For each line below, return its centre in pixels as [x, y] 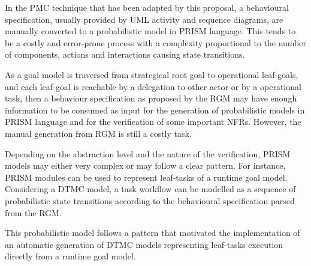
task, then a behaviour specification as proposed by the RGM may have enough [151, 98]
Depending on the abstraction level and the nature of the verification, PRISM [148, 153]
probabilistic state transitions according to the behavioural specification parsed [150, 200]
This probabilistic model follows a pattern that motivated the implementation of [153, 233]
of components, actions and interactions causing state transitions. [125, 54]
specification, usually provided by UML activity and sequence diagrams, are [144, 19]
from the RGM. [33, 212]
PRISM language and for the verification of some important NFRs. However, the [153, 122]
